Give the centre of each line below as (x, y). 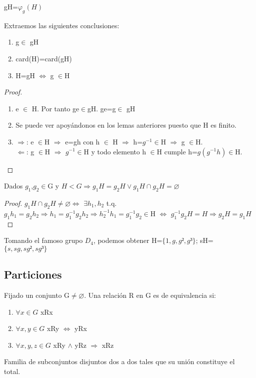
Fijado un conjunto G (37, 295)
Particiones (33, 274)
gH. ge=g (102, 108)
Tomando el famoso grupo (43, 240)
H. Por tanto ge (55, 108)
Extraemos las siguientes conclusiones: (62, 25)
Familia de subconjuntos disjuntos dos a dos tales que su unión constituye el (119, 361)
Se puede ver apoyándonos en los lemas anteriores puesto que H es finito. (126, 125)
